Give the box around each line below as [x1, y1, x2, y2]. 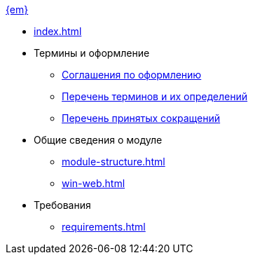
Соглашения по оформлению [62, 69, 202, 81]
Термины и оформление [34, 47, 150, 59]
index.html [34, 25, 82, 37]
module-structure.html [62, 156, 165, 167]
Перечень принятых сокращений [62, 112, 221, 124]
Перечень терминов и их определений [62, 90, 247, 102]
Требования [34, 199, 91, 211]
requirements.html [62, 221, 146, 233]
